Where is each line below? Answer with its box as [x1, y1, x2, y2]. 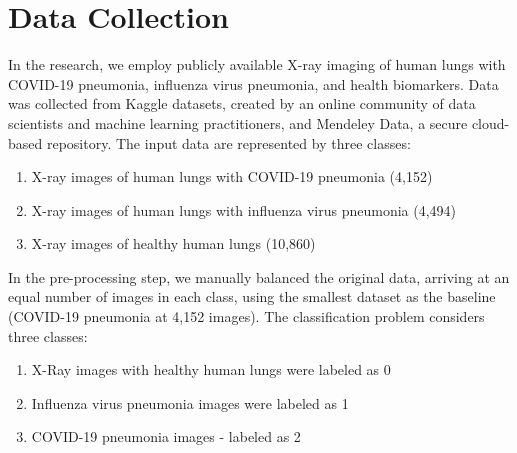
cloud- [471, 112, 510, 133]
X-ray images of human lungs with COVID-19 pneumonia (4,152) [31, 166, 433, 187]
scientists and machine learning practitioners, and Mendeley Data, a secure [8, 112, 468, 133]
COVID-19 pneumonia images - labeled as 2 [31, 426, 301, 447]
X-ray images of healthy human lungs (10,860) [31, 233, 316, 254]
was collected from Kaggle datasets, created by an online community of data [8, 93, 476, 114]
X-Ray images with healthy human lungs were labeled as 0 [31, 359, 391, 380]
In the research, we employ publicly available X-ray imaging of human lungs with [8, 54, 506, 75]
